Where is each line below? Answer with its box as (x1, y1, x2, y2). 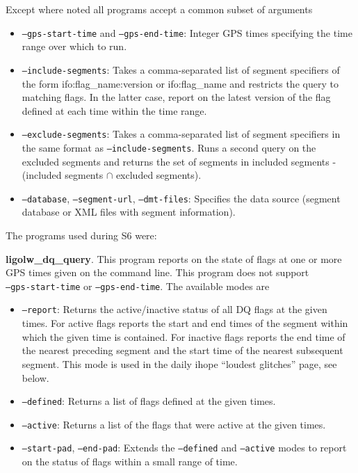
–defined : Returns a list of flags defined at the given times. (22, 394, 276, 408)
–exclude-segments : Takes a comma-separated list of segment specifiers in (22, 127, 341, 141)
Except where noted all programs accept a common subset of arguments (6, 2, 313, 16)
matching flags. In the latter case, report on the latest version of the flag (22, 90, 331, 104)
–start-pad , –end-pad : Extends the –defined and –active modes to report (22, 440, 347, 455)
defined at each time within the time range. (22, 103, 207, 118)
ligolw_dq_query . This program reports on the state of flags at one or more (6, 251, 342, 266)
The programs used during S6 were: (6, 228, 157, 243)
